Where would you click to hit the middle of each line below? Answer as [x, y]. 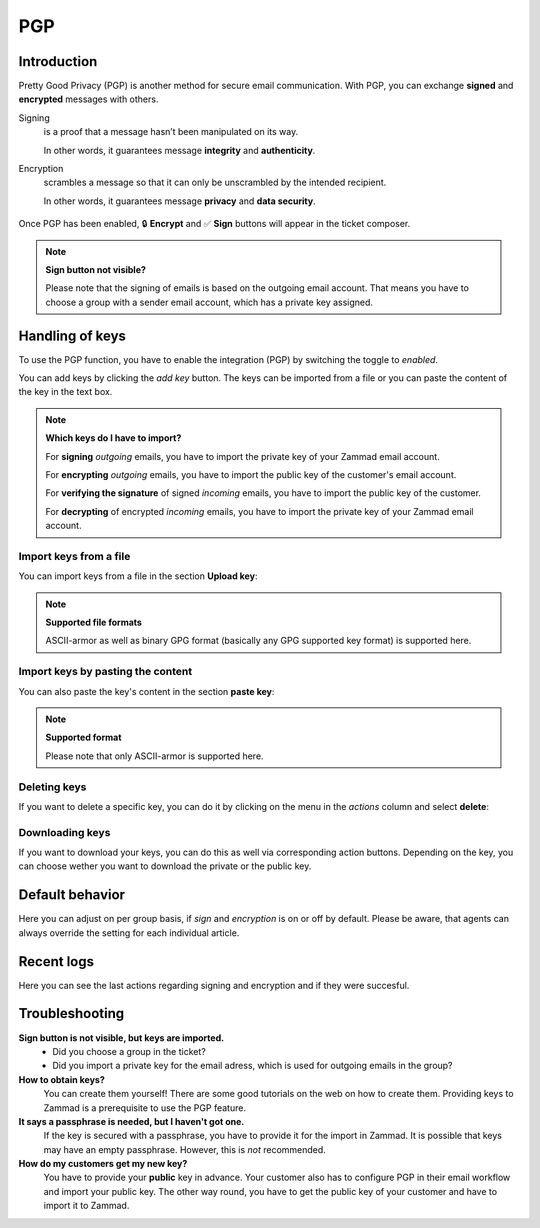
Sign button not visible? [96, 269]
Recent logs [56, 961]
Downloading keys [64, 832]
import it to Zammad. [86, 1206]
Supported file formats [93, 622]
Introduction [58, 61]
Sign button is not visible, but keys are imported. [121, 1037]
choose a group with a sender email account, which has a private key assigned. [209, 302]
